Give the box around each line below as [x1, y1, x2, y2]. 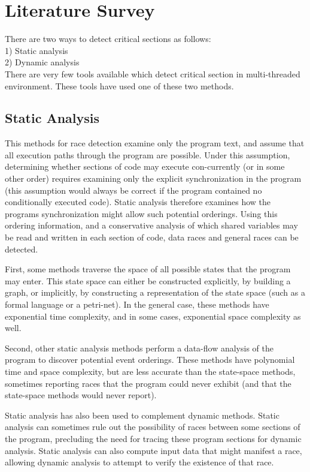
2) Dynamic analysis [5, 56, 80, 68]
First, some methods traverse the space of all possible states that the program [5, 263, 291, 275]
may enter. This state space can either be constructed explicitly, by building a [5, 274, 291, 287]
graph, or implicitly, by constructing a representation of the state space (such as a [5, 286, 305, 299]
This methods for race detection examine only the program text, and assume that [5, 137, 305, 149]
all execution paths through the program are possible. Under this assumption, [5, 148, 290, 161]
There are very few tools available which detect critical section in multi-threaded [5, 67, 300, 80]
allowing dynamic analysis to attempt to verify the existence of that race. [5, 456, 274, 468]
